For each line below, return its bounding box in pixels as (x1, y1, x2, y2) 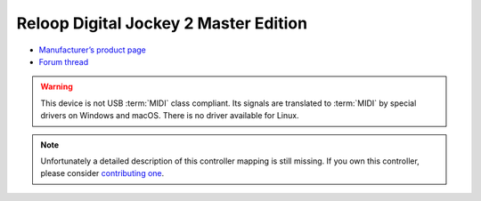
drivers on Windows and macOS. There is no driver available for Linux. (40, 110, 299, 121)
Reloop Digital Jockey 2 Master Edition (16, 13, 307, 33)
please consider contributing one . (40, 168, 165, 179)
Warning (40, 81, 73, 92)
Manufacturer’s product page (38, 44, 147, 55)
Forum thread (38, 56, 89, 67)
